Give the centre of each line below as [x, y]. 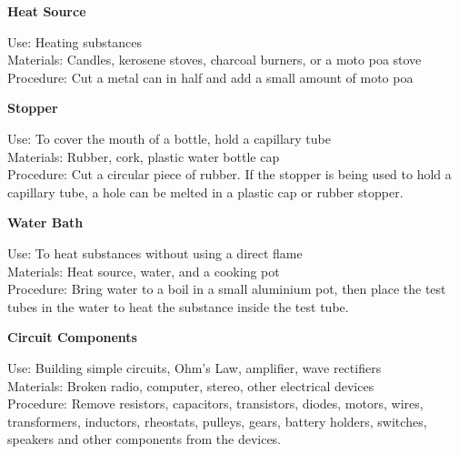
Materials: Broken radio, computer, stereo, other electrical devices [191, 385]
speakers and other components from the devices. [145, 439]
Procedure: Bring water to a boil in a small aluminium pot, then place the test [227, 289]
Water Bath [45, 222]
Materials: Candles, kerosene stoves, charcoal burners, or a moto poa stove [215, 60]
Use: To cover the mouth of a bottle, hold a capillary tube [169, 138]
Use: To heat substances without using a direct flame [155, 252]
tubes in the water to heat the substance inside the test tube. [178, 306]
